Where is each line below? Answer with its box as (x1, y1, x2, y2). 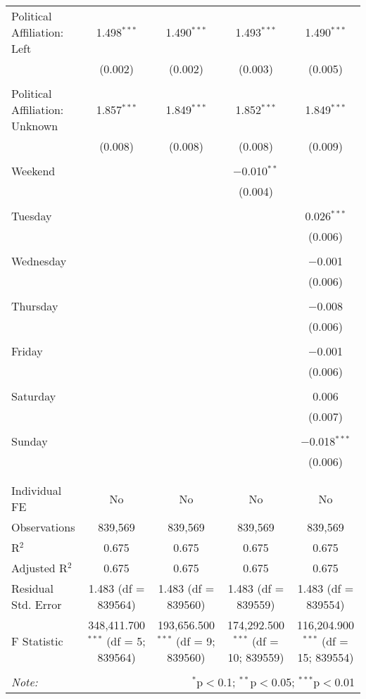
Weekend (11, 163, 56, 179)
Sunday (11, 433, 48, 449)
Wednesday (11, 253, 67, 269)
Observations (11, 519, 75, 535)
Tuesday (11, 208, 52, 224)
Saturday (11, 388, 56, 404)
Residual (11, 580, 53, 596)
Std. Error (11, 596, 62, 612)
